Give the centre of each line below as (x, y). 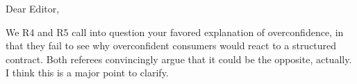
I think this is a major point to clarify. (87, 73)
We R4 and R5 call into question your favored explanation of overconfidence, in (175, 32)
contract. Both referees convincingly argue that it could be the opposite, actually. (179, 59)
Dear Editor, (33, 8)
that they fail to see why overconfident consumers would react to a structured (171, 45)
